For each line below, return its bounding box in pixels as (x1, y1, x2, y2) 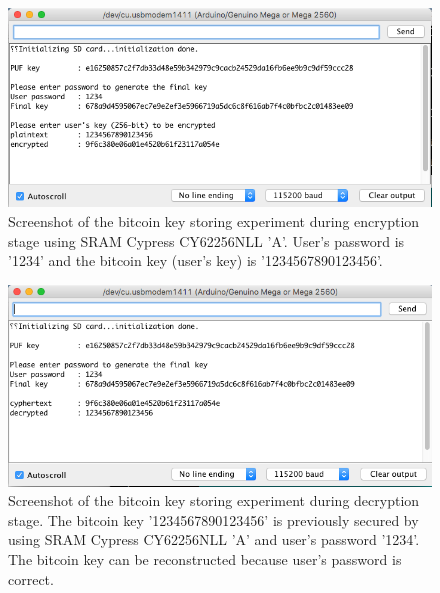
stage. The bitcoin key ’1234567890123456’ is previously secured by (8, 509, 419, 530)
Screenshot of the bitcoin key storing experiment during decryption (8, 490, 420, 511)
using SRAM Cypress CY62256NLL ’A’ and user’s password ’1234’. (8, 529, 420, 550)
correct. (8, 568, 54, 589)
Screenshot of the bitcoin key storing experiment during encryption (8, 211, 420, 232)
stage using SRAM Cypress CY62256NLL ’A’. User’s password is (8, 230, 405, 251)
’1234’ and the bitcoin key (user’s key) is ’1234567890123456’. (8, 250, 383, 271)
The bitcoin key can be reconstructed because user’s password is (8, 548, 402, 569)
